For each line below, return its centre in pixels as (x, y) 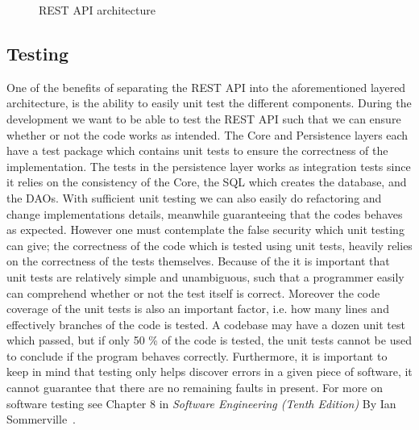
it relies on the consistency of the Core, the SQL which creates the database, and (207, 182)
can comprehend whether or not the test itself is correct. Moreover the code (193, 292)
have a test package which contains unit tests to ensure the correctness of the (197, 150)
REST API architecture (97, 10)
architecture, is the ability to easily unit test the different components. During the (209, 103)
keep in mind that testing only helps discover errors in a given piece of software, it (209, 372)
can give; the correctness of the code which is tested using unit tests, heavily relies (209, 245)
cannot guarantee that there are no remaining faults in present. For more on (195, 388)
